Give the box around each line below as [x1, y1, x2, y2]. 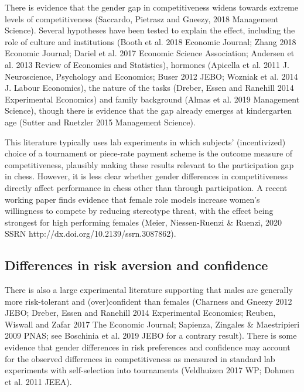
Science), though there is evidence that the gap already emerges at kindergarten [5, 104, 292, 117]
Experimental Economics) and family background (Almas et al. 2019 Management [5, 93, 300, 105]
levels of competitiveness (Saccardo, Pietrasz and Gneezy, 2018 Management [5, 12, 279, 25]
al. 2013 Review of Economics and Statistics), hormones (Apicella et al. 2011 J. [5, 58, 289, 70]
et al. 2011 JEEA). [5, 375, 72, 387]
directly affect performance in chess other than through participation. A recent [5, 181, 288, 193]
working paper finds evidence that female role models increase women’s [5, 193, 260, 205]
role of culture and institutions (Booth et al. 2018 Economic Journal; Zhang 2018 [5, 35, 296, 47]
